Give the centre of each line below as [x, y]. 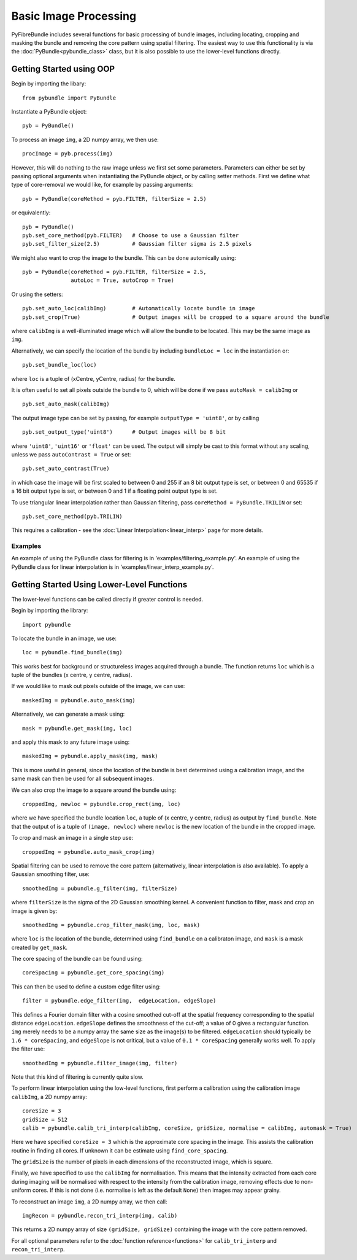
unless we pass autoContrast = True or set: [71, 454]
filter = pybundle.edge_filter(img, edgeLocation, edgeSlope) [119, 1001]
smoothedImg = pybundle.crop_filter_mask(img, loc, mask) [111, 925]
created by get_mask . [39, 947]
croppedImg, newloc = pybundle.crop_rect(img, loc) [102, 804]
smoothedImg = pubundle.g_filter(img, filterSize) [100, 888]
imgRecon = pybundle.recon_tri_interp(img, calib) [100, 1216]
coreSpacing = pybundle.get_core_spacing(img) [94, 973]
